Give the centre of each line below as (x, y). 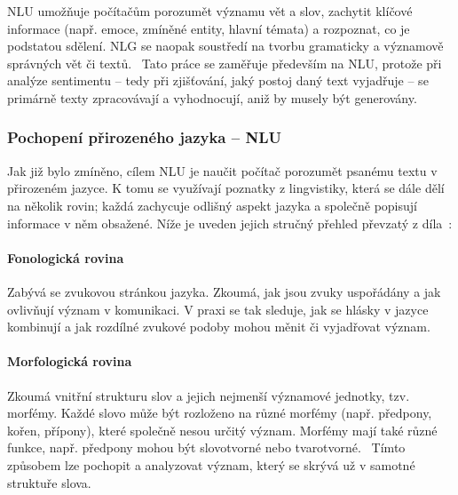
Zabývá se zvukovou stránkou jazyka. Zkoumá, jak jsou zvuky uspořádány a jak (224, 291)
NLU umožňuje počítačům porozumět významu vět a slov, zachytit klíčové (210, 11)
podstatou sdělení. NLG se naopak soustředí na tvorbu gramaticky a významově (225, 46)
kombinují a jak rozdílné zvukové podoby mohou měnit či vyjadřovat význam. (219, 327)
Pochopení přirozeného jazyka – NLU (144, 137)
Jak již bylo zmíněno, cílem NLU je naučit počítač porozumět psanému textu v (222, 170)
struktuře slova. (49, 482)
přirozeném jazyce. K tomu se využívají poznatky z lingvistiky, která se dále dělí (226, 188)
